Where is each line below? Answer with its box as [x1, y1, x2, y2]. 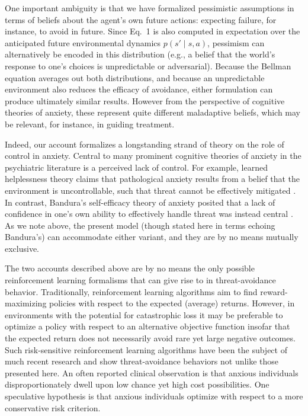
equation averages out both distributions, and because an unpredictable [5, 71, 265, 84]
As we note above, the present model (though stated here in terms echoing [5, 219, 275, 231]
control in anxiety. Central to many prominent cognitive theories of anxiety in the [5, 149, 301, 162]
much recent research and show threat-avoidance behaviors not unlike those [5, 355, 279, 367]
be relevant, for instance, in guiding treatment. [5, 117, 175, 130]
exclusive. [5, 242, 40, 254]
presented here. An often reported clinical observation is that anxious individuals [5, 366, 299, 379]
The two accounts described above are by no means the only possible [5, 262, 255, 274]
